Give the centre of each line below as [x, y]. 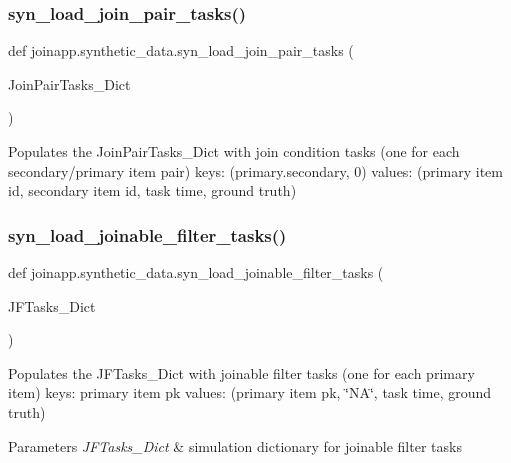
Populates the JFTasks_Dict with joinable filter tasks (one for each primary [241, 372]
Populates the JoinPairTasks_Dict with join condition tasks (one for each [234, 151]
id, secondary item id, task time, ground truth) [152, 190]
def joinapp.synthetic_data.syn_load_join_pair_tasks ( [181, 50]
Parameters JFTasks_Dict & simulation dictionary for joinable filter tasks [235, 445]
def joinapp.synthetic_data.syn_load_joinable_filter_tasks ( [196, 272]
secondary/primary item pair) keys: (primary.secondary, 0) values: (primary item [255, 170]
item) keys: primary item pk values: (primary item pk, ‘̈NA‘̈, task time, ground [250, 392]
